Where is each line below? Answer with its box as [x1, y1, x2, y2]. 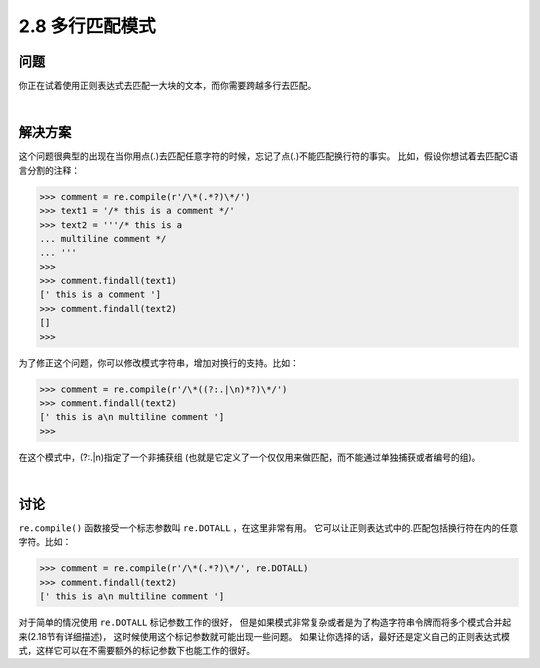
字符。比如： [18, 536, 72, 548]
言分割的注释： [18, 164, 80, 176]
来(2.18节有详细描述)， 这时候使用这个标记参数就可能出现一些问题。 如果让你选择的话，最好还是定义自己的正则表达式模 [18, 630, 510, 642]
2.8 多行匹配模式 [18, 15, 157, 37]
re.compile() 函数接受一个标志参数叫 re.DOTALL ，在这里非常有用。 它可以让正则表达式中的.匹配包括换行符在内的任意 [18, 522, 519, 534]
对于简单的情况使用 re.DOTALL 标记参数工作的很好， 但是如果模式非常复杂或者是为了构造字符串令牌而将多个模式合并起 [18, 616, 512, 629]
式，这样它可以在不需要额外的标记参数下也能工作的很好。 [18, 644, 255, 656]
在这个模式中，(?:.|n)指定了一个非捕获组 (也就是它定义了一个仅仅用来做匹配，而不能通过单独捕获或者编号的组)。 [18, 451, 481, 463]
